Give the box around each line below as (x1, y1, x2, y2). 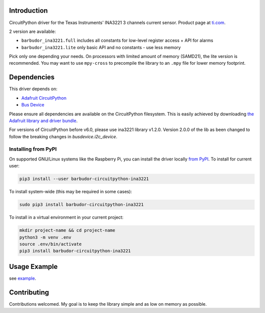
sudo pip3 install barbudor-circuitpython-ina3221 (19, 202, 144, 208)
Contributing (9, 288, 49, 296)
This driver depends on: (9, 86, 57, 92)
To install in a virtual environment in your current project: (9, 214, 124, 220)
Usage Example (9, 262, 58, 271)
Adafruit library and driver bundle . (9, 118, 78, 124)
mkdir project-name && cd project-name (19, 228, 115, 233)
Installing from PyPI (9, 146, 57, 153)
